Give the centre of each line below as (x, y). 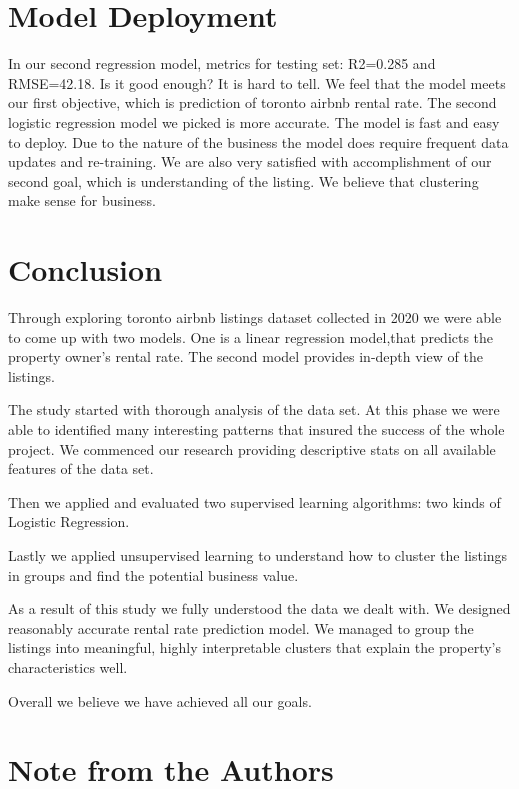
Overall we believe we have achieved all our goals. (160, 700)
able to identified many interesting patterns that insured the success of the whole (256, 428)
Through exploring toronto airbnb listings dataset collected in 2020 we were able (255, 317)
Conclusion (85, 269)
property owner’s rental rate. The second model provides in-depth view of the (245, 356)
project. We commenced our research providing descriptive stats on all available (252, 448)
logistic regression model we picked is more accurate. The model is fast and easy (254, 121)
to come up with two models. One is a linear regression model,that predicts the (251, 336)
